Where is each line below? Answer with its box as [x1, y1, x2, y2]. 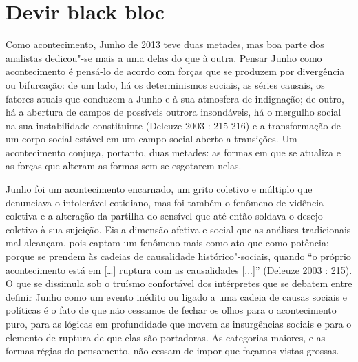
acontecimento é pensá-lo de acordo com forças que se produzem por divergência [6, 64, 345, 78]
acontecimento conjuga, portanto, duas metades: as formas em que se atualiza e [6, 145, 341, 159]
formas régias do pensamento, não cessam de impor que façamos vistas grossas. [6, 343, 339, 358]
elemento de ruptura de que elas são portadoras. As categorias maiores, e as [6, 330, 326, 344]
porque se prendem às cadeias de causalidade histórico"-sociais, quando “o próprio [6, 249, 351, 264]
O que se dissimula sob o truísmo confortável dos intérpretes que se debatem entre [6, 276, 352, 290]
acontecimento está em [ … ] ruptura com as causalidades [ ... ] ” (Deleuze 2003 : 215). [6, 262, 352, 277]
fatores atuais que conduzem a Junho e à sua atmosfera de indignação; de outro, [6, 91, 344, 105]
